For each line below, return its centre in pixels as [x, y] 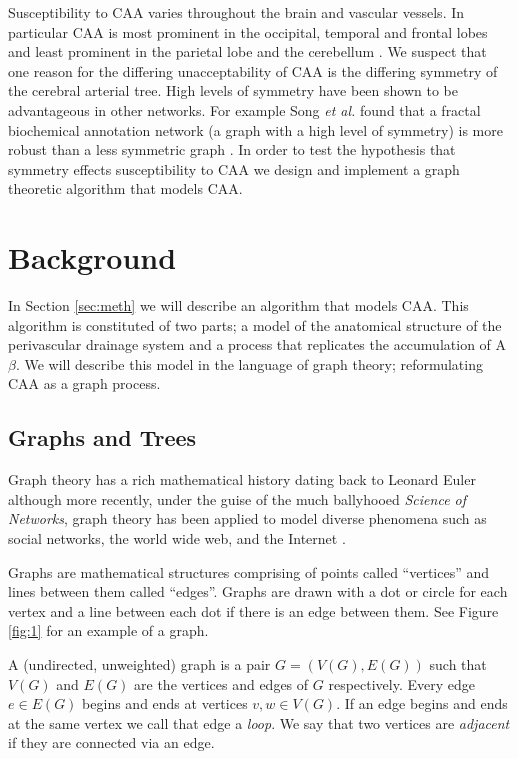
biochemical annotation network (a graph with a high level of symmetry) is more [255, 129]
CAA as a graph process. [84, 383]
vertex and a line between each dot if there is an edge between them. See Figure [253, 610]
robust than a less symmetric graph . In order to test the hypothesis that [232, 149]
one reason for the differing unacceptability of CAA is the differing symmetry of [253, 70]
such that [458, 663]
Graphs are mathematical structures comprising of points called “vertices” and [249, 571]
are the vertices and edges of [221, 683]
